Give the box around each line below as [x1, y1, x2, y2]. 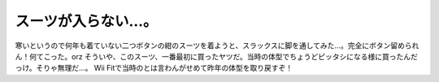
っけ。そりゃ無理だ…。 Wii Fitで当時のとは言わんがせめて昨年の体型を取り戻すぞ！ [15, 63, 293, 73]
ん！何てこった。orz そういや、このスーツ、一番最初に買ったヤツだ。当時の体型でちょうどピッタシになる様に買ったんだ [15, 51, 419, 61]
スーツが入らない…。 [15, 12, 158, 30]
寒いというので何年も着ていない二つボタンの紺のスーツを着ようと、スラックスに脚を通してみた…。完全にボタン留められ [15, 41, 419, 50]
